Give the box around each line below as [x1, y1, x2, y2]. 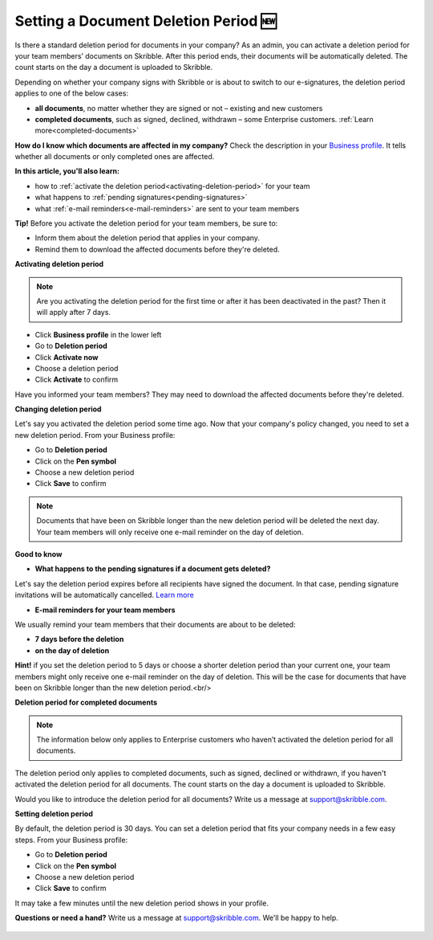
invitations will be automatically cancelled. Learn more [14, 591, 194, 600]
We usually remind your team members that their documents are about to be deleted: [14, 619, 296, 629]
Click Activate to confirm [34, 374, 119, 385]
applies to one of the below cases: [14, 88, 128, 98]
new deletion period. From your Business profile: [14, 430, 176, 439]
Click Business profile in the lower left [34, 329, 162, 339]
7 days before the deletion [34, 635, 124, 644]
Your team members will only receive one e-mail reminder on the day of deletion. [36, 527, 304, 537]
